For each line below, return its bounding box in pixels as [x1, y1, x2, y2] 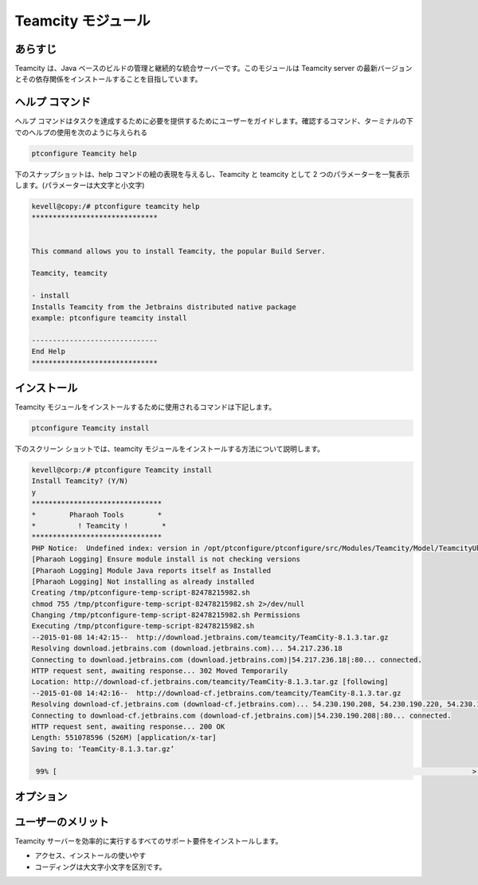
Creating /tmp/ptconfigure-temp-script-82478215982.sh [31, 588, 250, 597]
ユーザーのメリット [14, 815, 109, 828]
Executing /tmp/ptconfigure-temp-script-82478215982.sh [31, 622, 255, 631]
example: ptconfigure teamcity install [31, 313, 187, 322]
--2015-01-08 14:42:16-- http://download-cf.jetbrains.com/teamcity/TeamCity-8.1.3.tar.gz [31, 688, 402, 698]
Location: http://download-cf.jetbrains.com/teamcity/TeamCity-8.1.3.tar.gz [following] [31, 678, 390, 686]
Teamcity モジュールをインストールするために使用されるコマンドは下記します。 [14, 403, 276, 412]
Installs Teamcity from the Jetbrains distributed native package [31, 302, 296, 311]
